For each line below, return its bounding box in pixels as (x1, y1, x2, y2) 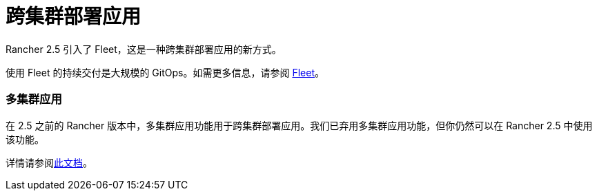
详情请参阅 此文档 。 (6, 156, 92, 168)
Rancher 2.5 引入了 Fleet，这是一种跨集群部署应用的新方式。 (6, 43, 282, 55)
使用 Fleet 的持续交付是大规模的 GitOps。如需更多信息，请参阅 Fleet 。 (6, 66, 324, 78)
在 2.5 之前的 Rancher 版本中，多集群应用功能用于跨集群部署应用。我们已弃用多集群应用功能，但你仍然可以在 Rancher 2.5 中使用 (6, 119, 593, 131)
